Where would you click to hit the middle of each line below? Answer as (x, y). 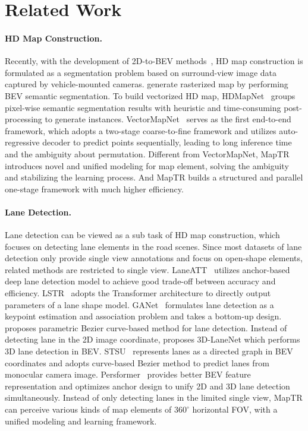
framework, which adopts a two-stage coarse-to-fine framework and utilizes (141, 130)
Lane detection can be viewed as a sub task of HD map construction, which (142, 235)
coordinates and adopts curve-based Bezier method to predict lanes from (137, 362)
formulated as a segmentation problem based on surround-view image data (141, 72)
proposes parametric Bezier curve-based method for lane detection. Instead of (146, 327)
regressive (22, 142)
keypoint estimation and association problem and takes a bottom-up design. (143, 316)
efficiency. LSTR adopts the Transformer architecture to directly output (138, 293)
